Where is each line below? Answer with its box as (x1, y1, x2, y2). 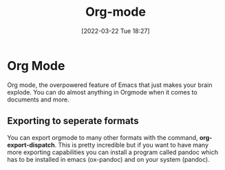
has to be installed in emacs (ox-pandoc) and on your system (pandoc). (7, 155, 210, 163)
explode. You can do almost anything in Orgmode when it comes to (7, 88, 197, 96)
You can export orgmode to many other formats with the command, (7, 133, 198, 141)
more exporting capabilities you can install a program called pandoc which (7, 148, 219, 156)
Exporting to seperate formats (7, 115, 139, 127)
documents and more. (7, 95, 70, 104)
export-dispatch (7, 141, 55, 149)
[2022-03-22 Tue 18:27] (81, 27, 150, 35)
